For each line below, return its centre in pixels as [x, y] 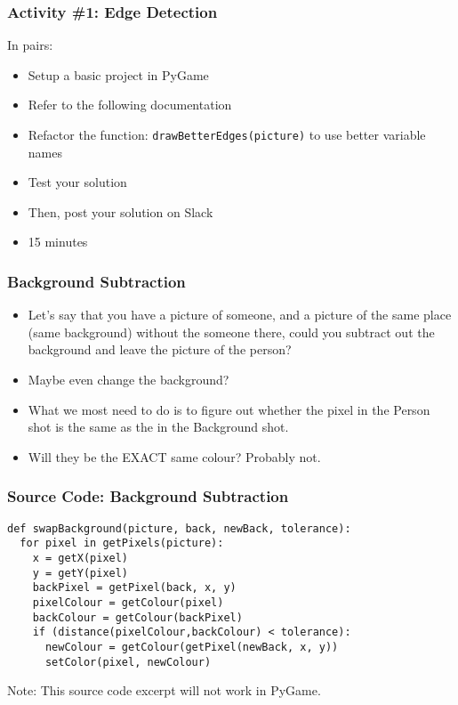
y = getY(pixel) [80, 573]
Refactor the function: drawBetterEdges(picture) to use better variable [227, 134]
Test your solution [77, 182]
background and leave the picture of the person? [160, 349]
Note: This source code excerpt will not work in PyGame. [164, 690]
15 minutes [58, 242]
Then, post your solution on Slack [121, 211]
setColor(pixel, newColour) [128, 662]
